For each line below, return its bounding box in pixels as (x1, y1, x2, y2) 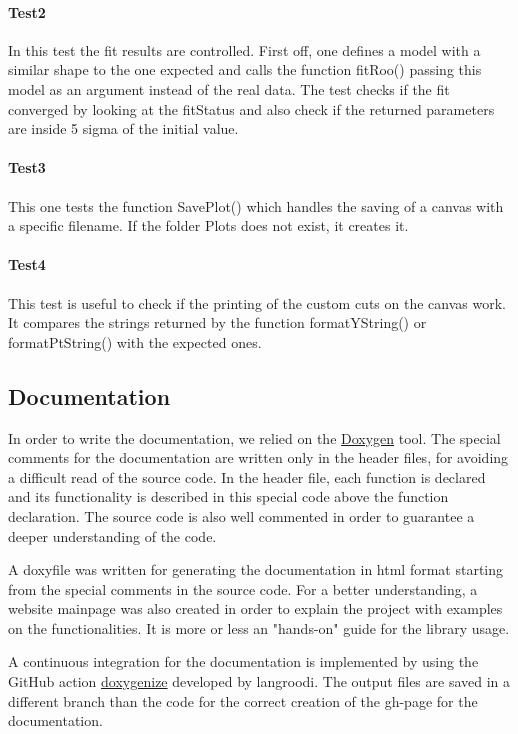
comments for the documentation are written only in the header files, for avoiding (8, 447, 509, 468)
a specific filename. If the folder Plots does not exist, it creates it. (8, 215, 409, 236)
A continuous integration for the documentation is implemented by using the (8, 651, 479, 672)
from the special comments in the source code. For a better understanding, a (8, 578, 478, 599)
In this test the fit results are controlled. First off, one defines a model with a (8, 39, 481, 60)
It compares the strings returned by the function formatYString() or (8, 312, 427, 333)
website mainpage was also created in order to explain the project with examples (8, 598, 503, 619)
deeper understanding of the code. (8, 525, 217, 546)
